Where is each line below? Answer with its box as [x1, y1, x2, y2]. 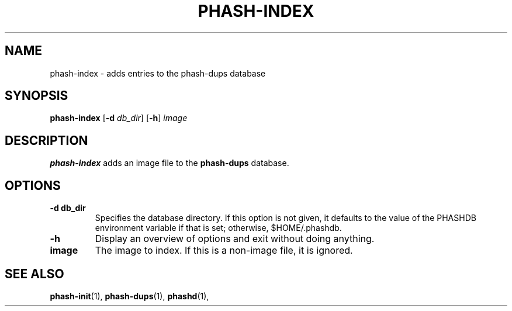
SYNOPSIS [5, 88, 68, 103]
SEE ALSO [5, 266, 64, 281]
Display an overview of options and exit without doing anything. [95, 233, 375, 245]
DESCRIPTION [5, 133, 88, 148]
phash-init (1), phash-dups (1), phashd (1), [50, 291, 209, 301]
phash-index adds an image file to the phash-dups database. [50, 158, 289, 168]
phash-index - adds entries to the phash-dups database [50, 68, 266, 78]
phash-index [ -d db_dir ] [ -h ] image [50, 113, 188, 123]
